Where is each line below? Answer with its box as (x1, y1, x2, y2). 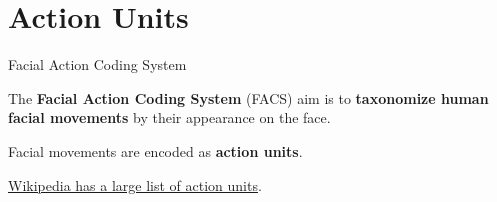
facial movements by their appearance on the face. (8, 107, 331, 128)
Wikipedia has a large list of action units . (8, 174, 262, 195)
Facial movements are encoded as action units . (8, 140, 303, 161)
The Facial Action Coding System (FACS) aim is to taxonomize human (8, 87, 489, 108)
